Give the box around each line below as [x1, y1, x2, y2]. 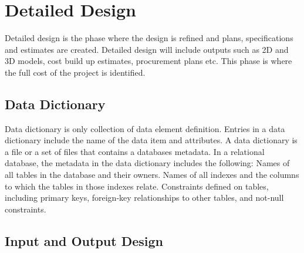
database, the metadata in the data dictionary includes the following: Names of [5, 157, 290, 169]
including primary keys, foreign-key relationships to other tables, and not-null [5, 191, 284, 204]
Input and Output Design [5, 231, 163, 249]
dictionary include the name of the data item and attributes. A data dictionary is [5, 134, 298, 146]
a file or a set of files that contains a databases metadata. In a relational [5, 145, 265, 157]
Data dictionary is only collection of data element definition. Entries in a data [5, 122, 285, 134]
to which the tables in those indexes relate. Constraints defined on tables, [5, 180, 269, 192]
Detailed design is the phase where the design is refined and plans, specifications [5, 32, 293, 44]
